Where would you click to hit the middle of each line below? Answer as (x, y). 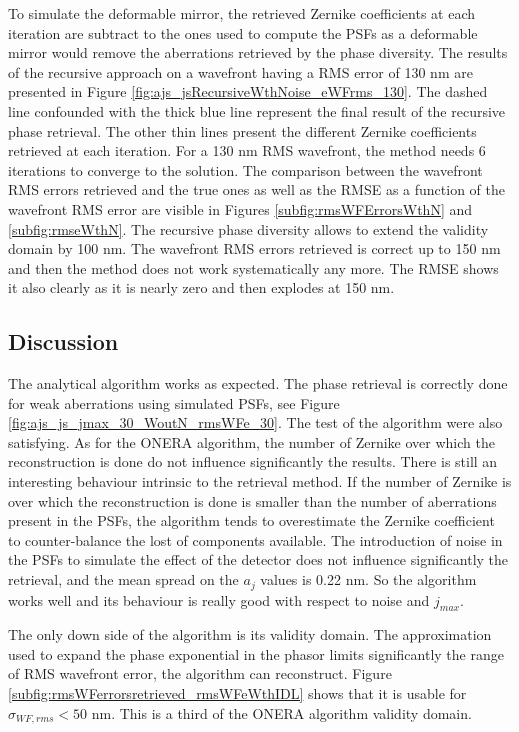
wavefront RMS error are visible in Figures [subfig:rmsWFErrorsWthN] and (240, 208)
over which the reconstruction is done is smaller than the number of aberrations (252, 500)
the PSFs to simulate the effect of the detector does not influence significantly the (258, 559)
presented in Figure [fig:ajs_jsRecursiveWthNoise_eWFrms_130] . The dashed (248, 91)
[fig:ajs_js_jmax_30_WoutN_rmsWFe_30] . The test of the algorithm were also (255, 422)
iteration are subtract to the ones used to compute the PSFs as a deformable (243, 32)
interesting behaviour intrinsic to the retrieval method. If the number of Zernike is (260, 481)
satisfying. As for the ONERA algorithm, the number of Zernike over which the (251, 441)
